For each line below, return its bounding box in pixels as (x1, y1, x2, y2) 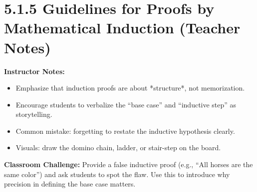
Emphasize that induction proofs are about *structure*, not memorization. (15, 83, 245, 93)
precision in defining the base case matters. (4, 179, 136, 189)
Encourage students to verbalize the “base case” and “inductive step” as (15, 99, 237, 109)
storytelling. (15, 109, 52, 119)
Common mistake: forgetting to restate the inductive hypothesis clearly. (15, 125, 235, 136)
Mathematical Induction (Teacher (4, 17, 241, 38)
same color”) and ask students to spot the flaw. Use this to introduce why (4, 169, 230, 179)
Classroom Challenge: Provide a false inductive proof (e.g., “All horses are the (4, 159, 253, 170)
